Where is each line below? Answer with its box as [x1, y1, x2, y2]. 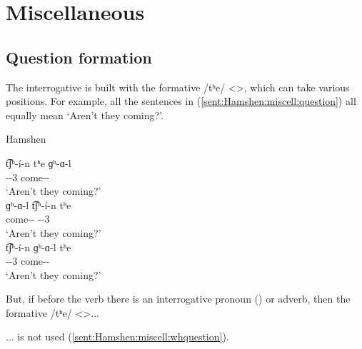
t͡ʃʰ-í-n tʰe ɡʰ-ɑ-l [6, 155, 71, 170]
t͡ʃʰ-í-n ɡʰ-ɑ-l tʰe [6, 239, 71, 254]
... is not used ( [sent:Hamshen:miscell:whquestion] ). [6, 329, 229, 344]
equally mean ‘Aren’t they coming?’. [6, 107, 164, 122]
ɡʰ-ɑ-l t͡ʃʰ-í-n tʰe [6, 197, 71, 212]
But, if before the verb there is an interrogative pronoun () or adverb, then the [6, 291, 351, 306]
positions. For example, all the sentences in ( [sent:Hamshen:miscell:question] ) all [6, 93, 356, 108]
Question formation [6, 46, 152, 68]
